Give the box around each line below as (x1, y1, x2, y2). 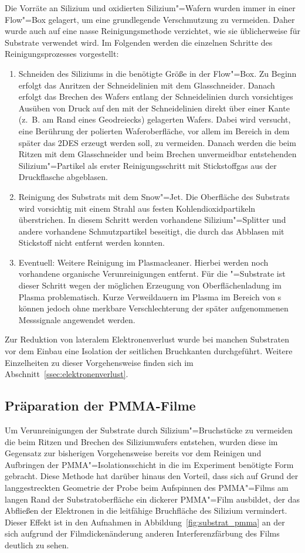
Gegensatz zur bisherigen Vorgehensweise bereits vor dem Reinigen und (5, 447, 262, 459)
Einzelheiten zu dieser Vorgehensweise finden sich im (5, 356, 194, 368)
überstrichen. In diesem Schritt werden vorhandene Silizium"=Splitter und (18, 213, 286, 226)
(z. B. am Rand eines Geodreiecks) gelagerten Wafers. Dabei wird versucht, (18, 113, 291, 125)
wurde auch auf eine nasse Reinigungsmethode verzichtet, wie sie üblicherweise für (5, 25, 300, 37)
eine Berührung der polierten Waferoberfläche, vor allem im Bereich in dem (18, 124, 290, 137)
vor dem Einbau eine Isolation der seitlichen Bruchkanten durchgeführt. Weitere (5, 345, 293, 357)
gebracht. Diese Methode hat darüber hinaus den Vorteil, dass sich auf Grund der (5, 470, 299, 482)
